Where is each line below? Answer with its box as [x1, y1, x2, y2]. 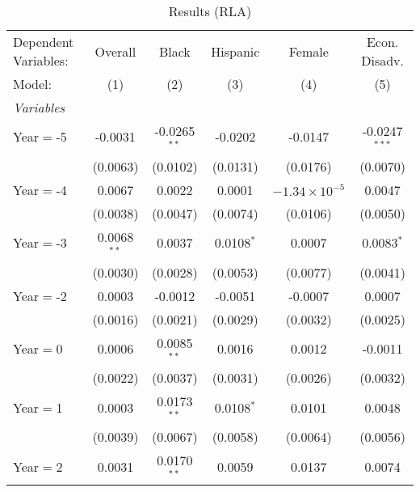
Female [288, 41, 329, 61]
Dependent [13, 32, 74, 51]
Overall [94, 41, 136, 61]
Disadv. [361, 51, 405, 70]
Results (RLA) [168, 2, 252, 20]
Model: [13, 74, 52, 93]
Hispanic [211, 41, 260, 61]
